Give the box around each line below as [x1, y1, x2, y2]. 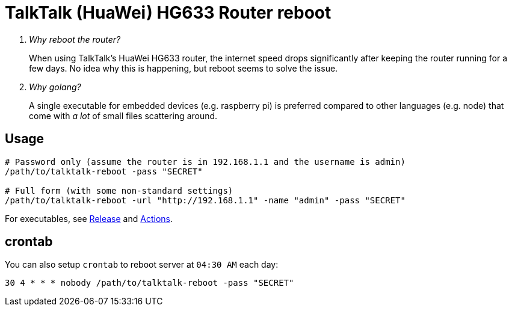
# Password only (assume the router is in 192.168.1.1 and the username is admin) [5, 156, 406, 167]
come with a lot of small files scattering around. [29, 110, 218, 121]
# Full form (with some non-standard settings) [5, 185, 233, 196]
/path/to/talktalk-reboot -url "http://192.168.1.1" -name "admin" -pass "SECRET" [5, 195, 406, 205]
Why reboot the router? [29, 34, 121, 45]
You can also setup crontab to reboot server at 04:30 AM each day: [5, 259, 279, 270]
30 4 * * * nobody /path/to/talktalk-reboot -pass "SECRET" [5, 278, 294, 288]
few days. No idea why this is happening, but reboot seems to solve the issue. [29, 63, 338, 73]
